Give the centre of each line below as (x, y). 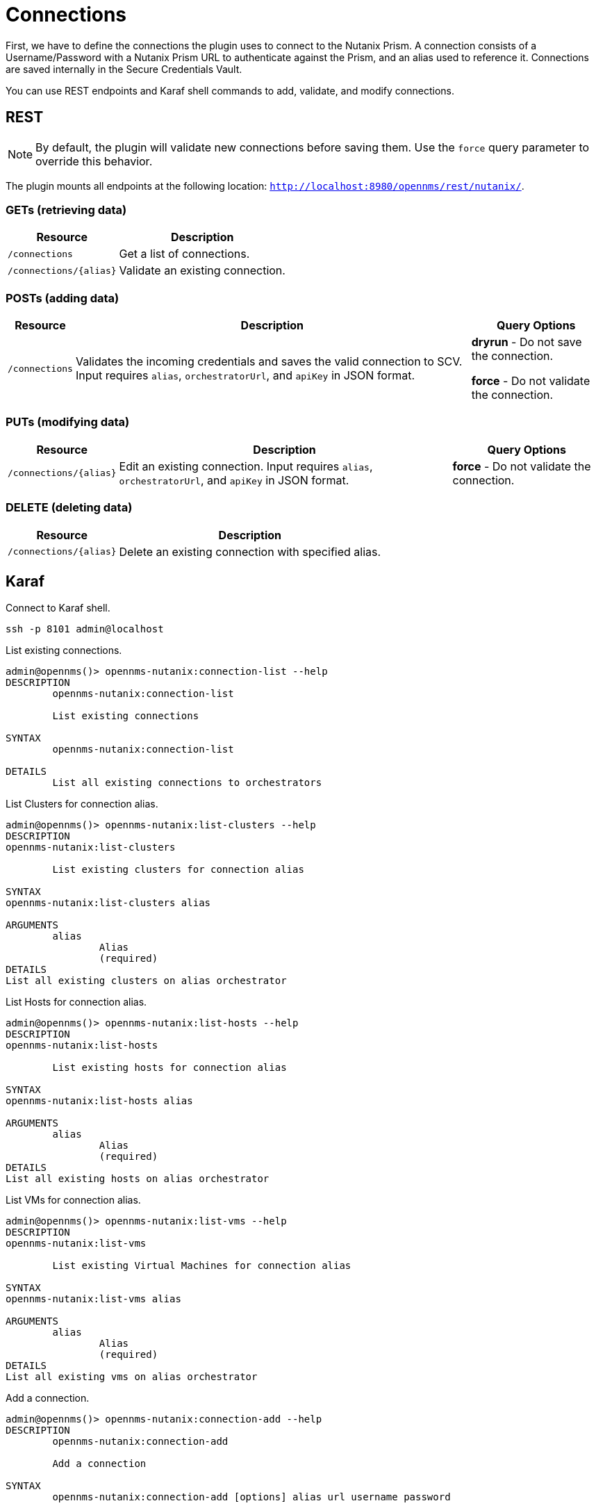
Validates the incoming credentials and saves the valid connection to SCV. (269, 362)
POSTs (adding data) (63, 298)
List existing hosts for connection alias (169, 1068)
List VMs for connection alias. (73, 1200)
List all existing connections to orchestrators (187, 783)
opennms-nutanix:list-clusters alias (108, 903)
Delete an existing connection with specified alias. (250, 551)
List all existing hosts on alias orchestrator (138, 1179)
